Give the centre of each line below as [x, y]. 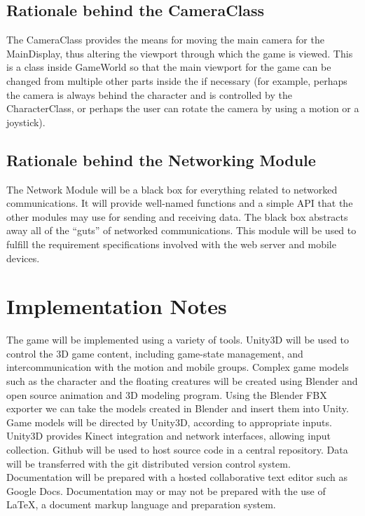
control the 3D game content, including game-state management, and [155, 353]
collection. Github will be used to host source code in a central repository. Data [177, 449]
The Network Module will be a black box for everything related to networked [172, 189]
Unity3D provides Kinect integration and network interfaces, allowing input [168, 436]
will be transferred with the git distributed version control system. [149, 463]
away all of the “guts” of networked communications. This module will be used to [181, 230]
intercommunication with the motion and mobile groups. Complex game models [178, 367]
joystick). [26, 122]
